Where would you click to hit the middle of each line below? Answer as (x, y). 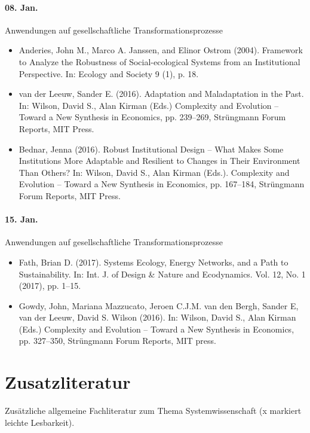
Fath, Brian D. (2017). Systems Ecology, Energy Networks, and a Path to (154, 262)
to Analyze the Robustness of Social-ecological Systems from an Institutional (159, 61)
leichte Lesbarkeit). (40, 422)
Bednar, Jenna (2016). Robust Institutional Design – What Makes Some (151, 149)
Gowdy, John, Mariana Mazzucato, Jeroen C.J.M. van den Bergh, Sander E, (159, 305)
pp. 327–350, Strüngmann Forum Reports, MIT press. (117, 341)
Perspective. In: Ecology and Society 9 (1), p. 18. (109, 73)
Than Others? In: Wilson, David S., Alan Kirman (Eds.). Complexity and (154, 172)
